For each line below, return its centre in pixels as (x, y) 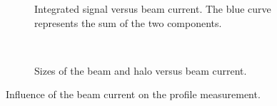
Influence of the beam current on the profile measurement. (133, 94)
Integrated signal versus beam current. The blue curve (153, 9)
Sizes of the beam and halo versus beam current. (141, 70)
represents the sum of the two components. (128, 22)
